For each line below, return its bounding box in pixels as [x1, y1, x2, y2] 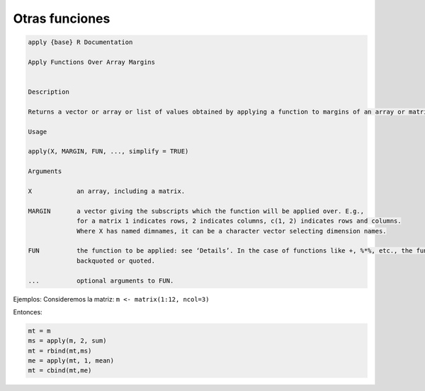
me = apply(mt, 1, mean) [28, 357, 115, 365]
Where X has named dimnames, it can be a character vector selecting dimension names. [76, 227, 387, 235]
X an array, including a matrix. [28, 187, 186, 195]
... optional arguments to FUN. [28, 277, 174, 285]
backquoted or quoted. [76, 256, 156, 265]
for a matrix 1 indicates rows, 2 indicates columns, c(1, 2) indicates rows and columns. [76, 217, 402, 225]
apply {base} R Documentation [28, 38, 133, 46]
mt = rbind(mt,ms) [28, 346, 92, 355]
